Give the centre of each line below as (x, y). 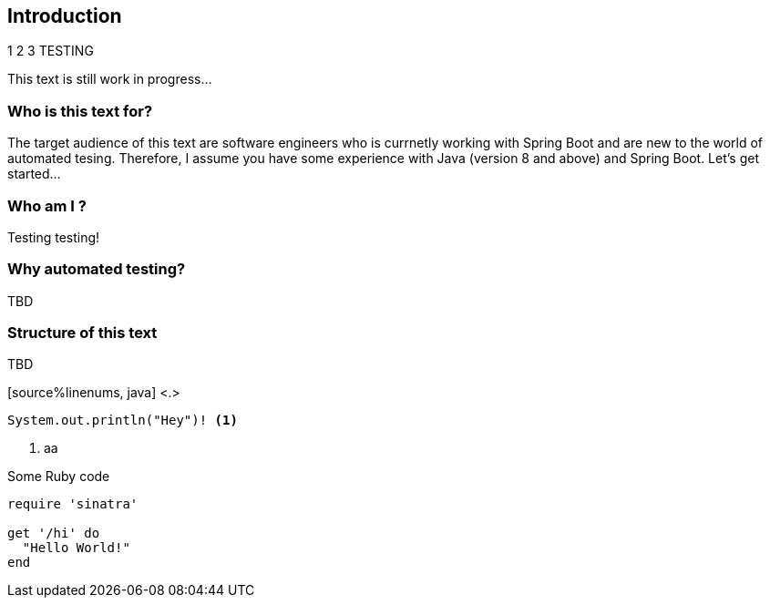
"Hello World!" (76, 548)
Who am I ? (47, 205)
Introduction (65, 16)
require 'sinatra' (73, 504)
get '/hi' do (54, 533)
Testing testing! (54, 237)
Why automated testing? (97, 269)
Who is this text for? (80, 111)
